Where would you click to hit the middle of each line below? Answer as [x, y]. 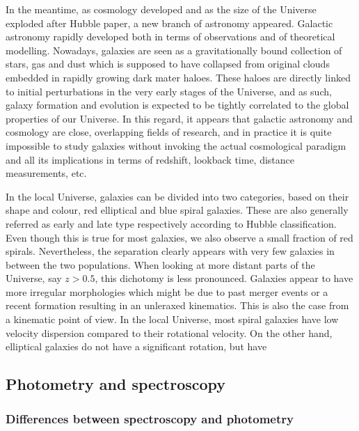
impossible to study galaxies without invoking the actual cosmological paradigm [176, 145]
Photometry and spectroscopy [116, 384]
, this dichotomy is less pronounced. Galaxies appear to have [224, 278]
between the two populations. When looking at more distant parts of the [160, 264]
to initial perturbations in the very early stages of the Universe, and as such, [169, 91]
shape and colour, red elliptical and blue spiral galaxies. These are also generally [177, 210]
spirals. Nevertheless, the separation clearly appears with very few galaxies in [170, 251]
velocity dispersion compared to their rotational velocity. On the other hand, [169, 332]
